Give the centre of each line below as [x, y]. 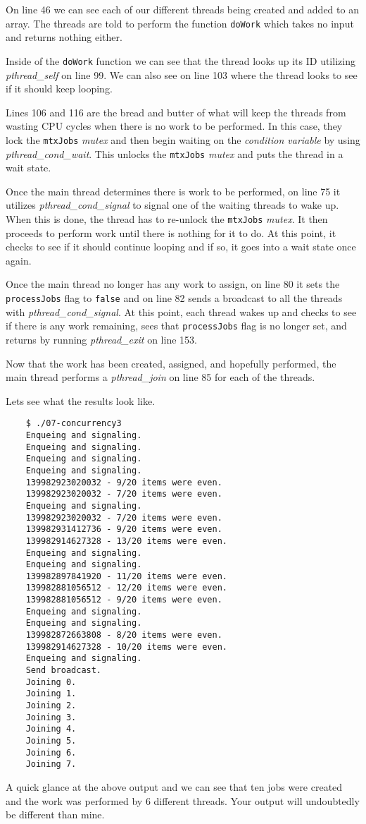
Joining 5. [51, 741]
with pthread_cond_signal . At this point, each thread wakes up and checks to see [181, 311]
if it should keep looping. [59, 89]
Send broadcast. [64, 671]
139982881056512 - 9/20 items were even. [124, 600]
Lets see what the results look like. [81, 400]
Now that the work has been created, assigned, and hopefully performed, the [171, 363]
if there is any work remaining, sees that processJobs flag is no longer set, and [176, 326]
